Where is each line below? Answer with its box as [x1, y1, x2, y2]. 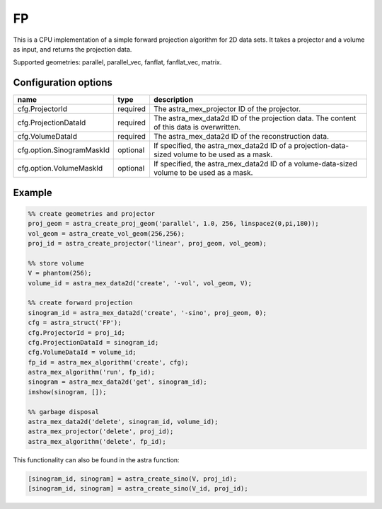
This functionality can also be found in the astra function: [13, 455, 180, 464]
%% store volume [28, 259, 85, 267]
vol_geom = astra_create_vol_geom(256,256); [28, 229, 185, 237]
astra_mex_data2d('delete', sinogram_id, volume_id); [28, 418, 219, 426]
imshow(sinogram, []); [28, 388, 107, 396]
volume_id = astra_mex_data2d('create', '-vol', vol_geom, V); [28, 279, 253, 287]
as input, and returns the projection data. [13, 45, 132, 53]
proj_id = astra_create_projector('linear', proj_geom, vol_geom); [28, 239, 267, 248]
